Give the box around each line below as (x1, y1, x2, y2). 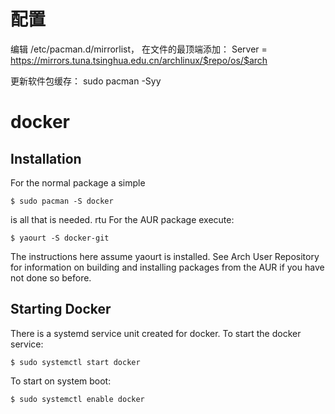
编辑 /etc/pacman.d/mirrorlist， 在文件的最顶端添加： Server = (10, 43, 268, 55)
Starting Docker (10, 301, 112, 318)
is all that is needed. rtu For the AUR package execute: (10, 213, 235, 225)
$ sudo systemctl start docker (10, 357, 141, 367)
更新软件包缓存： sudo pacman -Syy (10, 75, 162, 87)
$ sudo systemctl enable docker (10, 394, 145, 404)
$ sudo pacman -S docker (10, 196, 114, 206)
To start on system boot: (10, 375, 112, 387)
